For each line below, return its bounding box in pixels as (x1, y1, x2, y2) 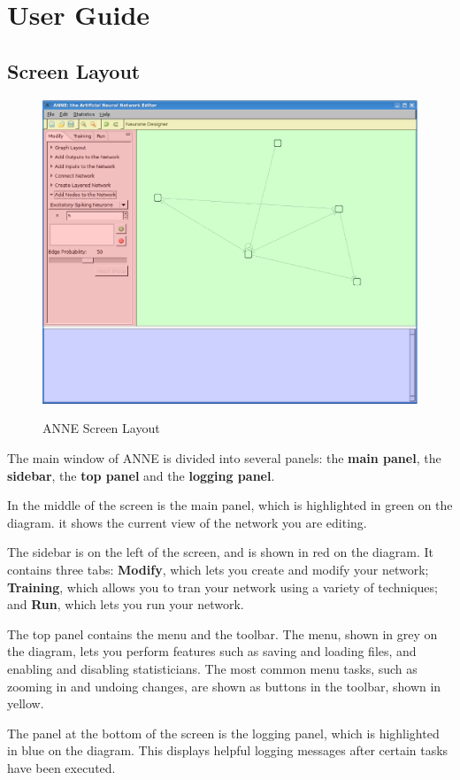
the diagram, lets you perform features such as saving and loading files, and (7, 642, 417, 660)
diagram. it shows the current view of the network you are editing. (7, 513, 367, 531)
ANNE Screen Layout (42, 419, 160, 437)
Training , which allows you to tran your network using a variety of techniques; (7, 577, 438, 596)
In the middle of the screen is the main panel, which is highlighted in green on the (7, 496, 453, 514)
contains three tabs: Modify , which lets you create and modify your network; (7, 560, 429, 578)
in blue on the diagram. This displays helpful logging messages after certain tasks (7, 741, 448, 760)
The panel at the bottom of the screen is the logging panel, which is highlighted (7, 723, 440, 742)
